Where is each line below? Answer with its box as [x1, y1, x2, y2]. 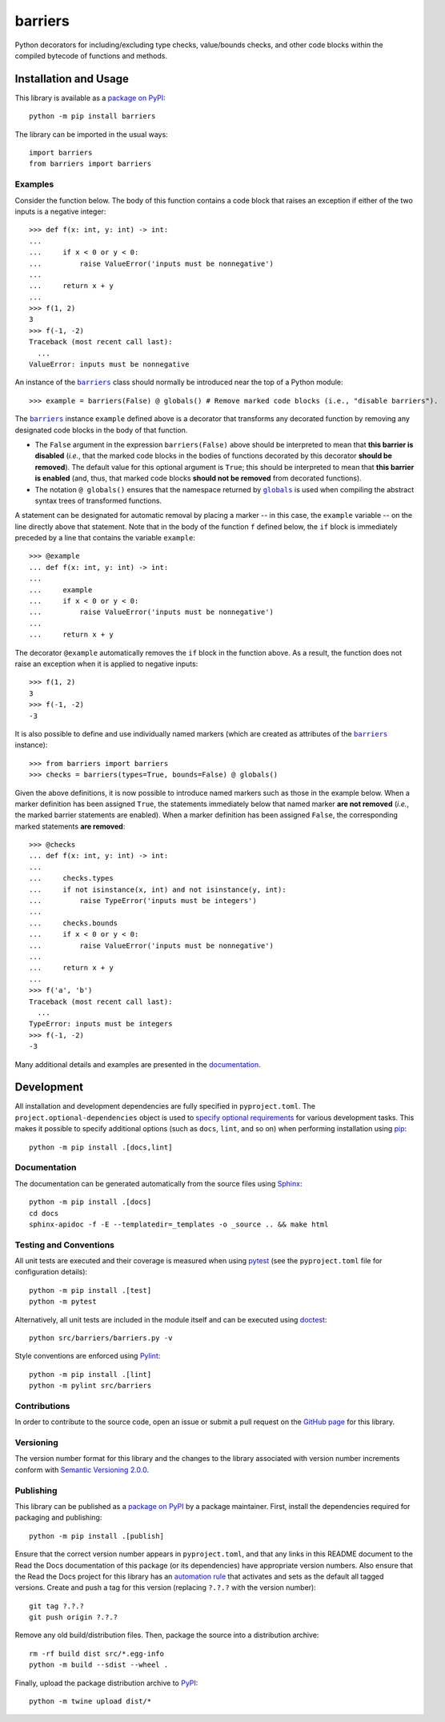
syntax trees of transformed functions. [34, 496, 162, 505]
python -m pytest [29, 1297, 97, 1307]
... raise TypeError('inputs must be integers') [29, 897, 258, 905]
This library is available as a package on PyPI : [14, 93, 166, 102]
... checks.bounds [29, 918, 118, 928]
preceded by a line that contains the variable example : [14, 533, 196, 543]
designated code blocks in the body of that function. [14, 425, 188, 435]
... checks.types [29, 873, 114, 883]
